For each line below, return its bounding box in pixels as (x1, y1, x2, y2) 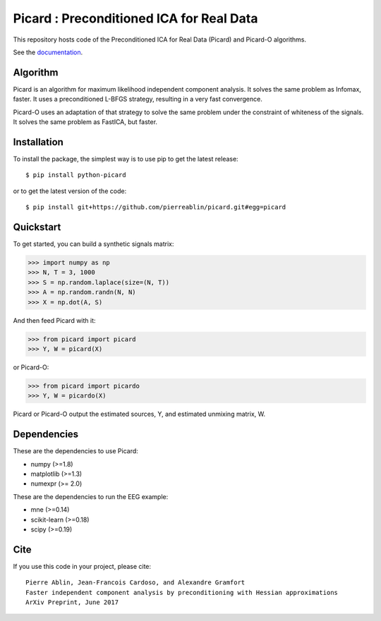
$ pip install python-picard (25, 171, 126, 179)
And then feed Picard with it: (13, 316, 96, 324)
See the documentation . (13, 48, 83, 56)
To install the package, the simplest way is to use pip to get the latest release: (13, 154, 239, 163)
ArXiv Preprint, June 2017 (25, 598, 119, 606)
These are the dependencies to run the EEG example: (13, 492, 169, 500)
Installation (13, 136, 64, 148)
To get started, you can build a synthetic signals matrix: (13, 240, 174, 248)
